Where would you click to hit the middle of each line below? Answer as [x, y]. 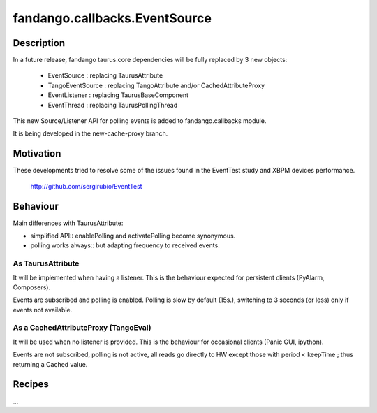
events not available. [43, 310]
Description [39, 43]
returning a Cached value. [50, 364]
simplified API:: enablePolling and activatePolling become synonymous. [133, 236]
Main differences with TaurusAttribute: [68, 223]
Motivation [37, 154]
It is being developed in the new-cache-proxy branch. [90, 133]
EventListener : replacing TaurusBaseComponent [118, 95]
